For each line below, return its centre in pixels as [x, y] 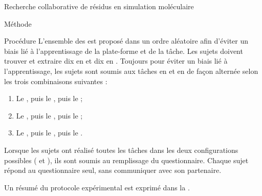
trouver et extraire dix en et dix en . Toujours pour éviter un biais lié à [116, 61]
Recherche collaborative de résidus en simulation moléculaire [99, 6]
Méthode [18, 23]
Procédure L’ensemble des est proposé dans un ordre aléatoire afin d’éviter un [126, 41]
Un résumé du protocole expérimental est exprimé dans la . [97, 187]
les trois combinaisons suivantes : [56, 81]
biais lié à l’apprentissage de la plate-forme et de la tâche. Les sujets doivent [124, 51]
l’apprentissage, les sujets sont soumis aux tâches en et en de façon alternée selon [131, 71]
